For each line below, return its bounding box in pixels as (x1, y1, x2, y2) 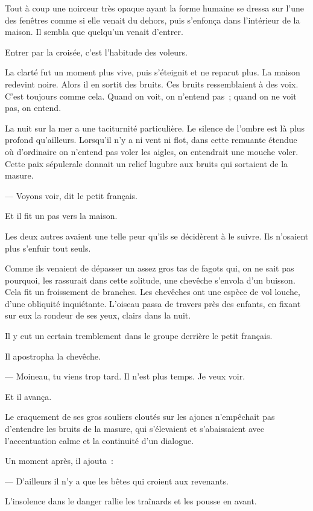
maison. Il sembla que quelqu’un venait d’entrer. (5, 25, 183, 38)
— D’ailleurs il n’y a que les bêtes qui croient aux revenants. (5, 474, 229, 487)
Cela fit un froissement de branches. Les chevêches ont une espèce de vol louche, (5, 285, 300, 298)
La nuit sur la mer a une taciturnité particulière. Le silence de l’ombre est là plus (5, 121, 305, 134)
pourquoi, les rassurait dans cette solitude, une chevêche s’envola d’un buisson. (5, 273, 296, 286)
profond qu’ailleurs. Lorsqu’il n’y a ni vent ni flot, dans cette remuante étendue (5, 133, 297, 146)
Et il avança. (5, 390, 52, 402)
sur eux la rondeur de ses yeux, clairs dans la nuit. (5, 309, 191, 322)
